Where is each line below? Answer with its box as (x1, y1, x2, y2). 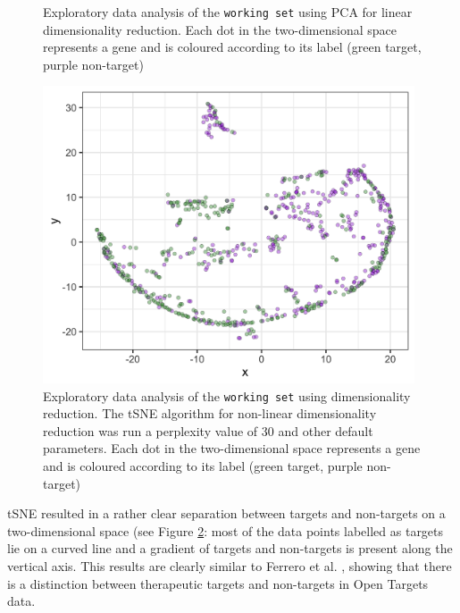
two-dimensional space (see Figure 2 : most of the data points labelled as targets (7, 521, 444, 540)
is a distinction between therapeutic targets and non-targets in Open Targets (7, 574, 429, 592)
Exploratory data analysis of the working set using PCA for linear (43, 3, 413, 21)
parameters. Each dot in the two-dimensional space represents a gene (43, 439, 421, 458)
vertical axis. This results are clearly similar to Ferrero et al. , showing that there (7, 556, 452, 575)
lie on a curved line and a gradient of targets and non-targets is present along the (7, 539, 453, 558)
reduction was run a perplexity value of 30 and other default (43, 421, 373, 440)
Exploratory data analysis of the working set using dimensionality (43, 386, 411, 405)
